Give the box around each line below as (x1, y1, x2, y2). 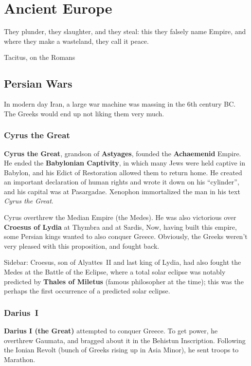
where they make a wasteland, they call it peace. (4, 36, 149, 46)
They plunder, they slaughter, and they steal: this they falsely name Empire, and (4, 26, 246, 37)
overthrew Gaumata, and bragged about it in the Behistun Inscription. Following (4, 335, 246, 345)
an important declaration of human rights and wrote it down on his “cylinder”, (4, 177, 239, 187)
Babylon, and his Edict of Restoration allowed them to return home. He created (4, 167, 242, 177)
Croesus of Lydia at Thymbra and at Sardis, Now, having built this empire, (4, 221, 237, 232)
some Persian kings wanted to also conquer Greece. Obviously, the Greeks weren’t (4, 231, 248, 241)
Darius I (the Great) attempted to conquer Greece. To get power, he (4, 326, 218, 336)
